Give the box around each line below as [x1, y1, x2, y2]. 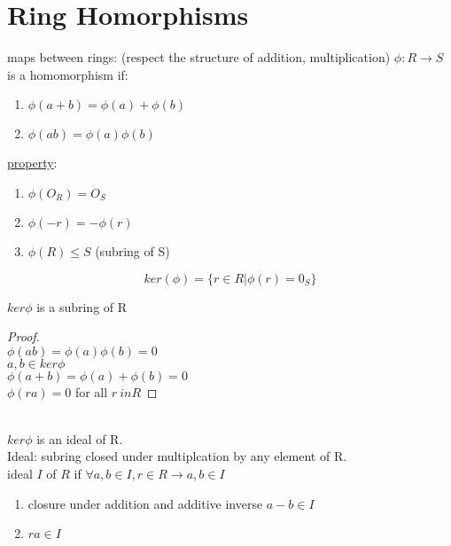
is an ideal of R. [36, 429, 123, 448]
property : [7, 153, 58, 172]
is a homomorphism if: [7, 65, 128, 83]
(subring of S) [95, 241, 170, 260]
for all [74, 382, 108, 401]
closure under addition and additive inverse [27, 494, 263, 512]
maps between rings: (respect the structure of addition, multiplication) [7, 48, 391, 66]
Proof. [7, 327, 40, 346]
